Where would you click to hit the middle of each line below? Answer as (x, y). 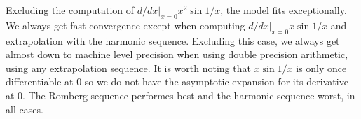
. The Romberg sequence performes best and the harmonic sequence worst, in (189, 95)
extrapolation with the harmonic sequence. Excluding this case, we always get (173, 40)
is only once (321, 68)
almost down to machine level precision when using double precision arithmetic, (177, 54)
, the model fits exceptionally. (284, 10)
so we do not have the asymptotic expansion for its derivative (216, 82)
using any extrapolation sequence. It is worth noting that (128, 68)
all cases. (25, 109)
